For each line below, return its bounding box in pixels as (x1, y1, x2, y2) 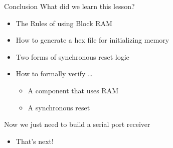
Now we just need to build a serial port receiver (4, 119, 150, 129)
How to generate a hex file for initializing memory (16, 35, 169, 45)
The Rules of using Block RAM (16, 18, 112, 28)
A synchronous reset (28, 102, 90, 112)
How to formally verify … (16, 68, 93, 79)
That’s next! (16, 135, 54, 146)
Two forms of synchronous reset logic (16, 51, 129, 62)
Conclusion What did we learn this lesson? (4, 1, 135, 11)
